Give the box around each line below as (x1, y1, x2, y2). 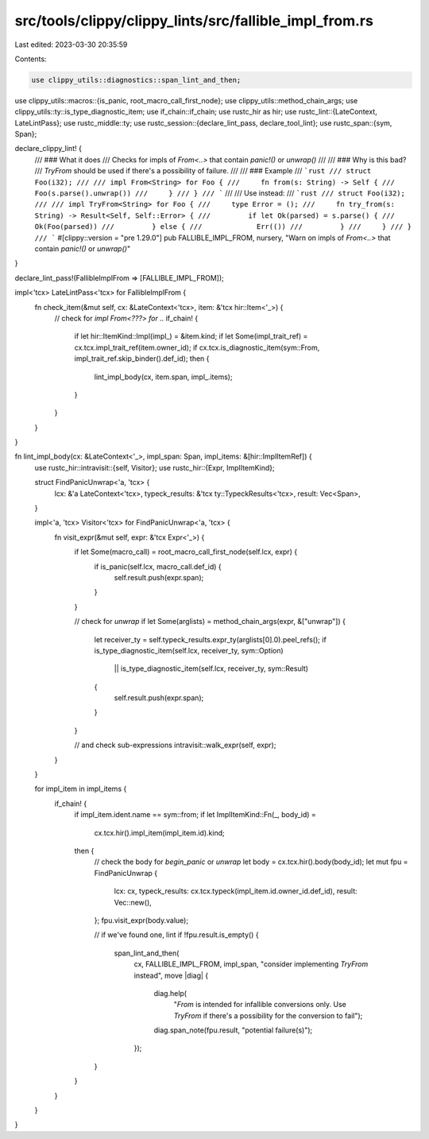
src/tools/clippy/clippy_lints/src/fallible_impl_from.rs (14, 12, 373, 29)
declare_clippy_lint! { (14, 144, 83, 153)
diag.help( (153, 988, 187, 998)
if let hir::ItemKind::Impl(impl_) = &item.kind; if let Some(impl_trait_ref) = (74, 331, 308, 341)
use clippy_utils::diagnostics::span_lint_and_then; (31, 76, 242, 84)
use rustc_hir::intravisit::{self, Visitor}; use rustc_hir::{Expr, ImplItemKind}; (34, 463, 276, 472)
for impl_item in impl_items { (34, 784, 127, 794)
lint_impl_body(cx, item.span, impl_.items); (94, 372, 234, 382)
